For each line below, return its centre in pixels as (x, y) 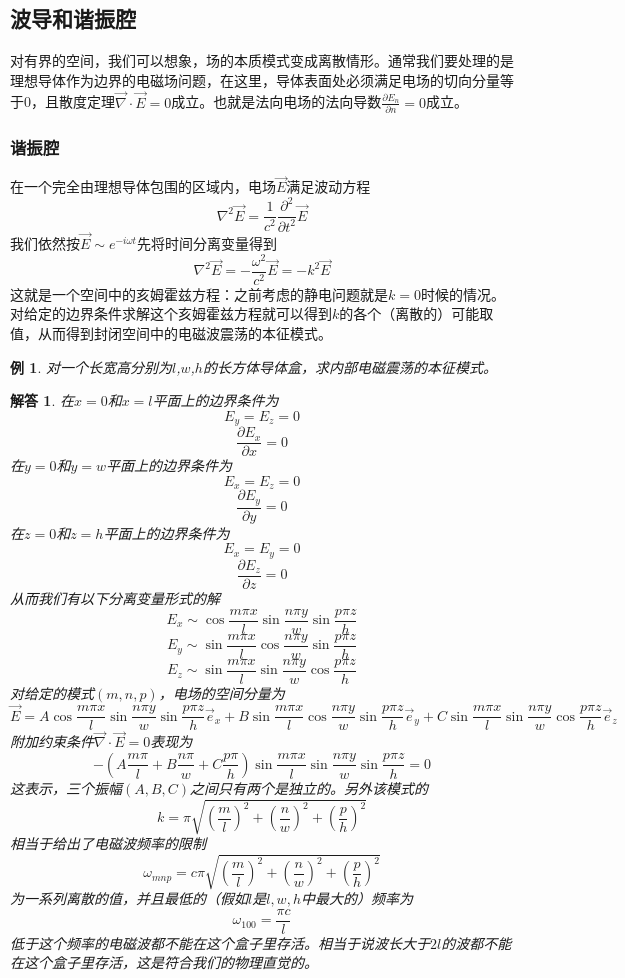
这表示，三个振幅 (66, 787)
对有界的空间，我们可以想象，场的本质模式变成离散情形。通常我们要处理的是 (262, 60)
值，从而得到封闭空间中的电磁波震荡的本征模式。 (171, 333)
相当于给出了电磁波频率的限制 (108, 843)
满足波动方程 (328, 186)
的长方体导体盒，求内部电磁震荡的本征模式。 (349, 366)
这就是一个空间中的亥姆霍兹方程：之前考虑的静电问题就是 (199, 293)
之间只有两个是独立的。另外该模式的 (309, 787)
